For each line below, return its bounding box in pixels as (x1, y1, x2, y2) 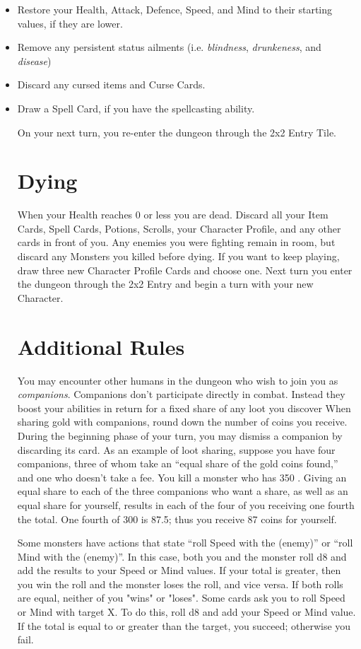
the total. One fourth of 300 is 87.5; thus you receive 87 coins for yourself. (17, 511, 337, 526)
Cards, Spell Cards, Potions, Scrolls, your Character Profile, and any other (17, 221, 341, 235)
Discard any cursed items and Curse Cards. (17, 77, 206, 92)
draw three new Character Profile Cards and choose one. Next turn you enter (17, 262, 353, 277)
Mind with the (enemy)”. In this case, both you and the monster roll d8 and (17, 549, 347, 563)
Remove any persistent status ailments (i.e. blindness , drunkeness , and (17, 40, 321, 54)
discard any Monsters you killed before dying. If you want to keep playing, (17, 249, 340, 264)
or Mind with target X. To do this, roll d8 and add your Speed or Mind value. (17, 604, 356, 619)
